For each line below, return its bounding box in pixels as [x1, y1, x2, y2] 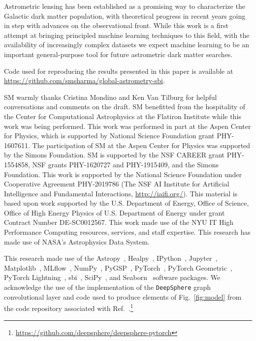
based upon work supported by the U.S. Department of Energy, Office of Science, [4, 198, 249, 208]
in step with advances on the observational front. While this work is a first [4, 20, 229, 31]
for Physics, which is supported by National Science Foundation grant [4, 130, 215, 141]
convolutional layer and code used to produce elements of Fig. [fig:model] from [4, 291, 242, 302]
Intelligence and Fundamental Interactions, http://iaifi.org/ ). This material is [4, 188, 238, 198]
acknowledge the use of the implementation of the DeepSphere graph [4, 282, 211, 292]
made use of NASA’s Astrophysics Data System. [4, 236, 150, 247]
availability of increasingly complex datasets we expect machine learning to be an [4, 39, 250, 50]
